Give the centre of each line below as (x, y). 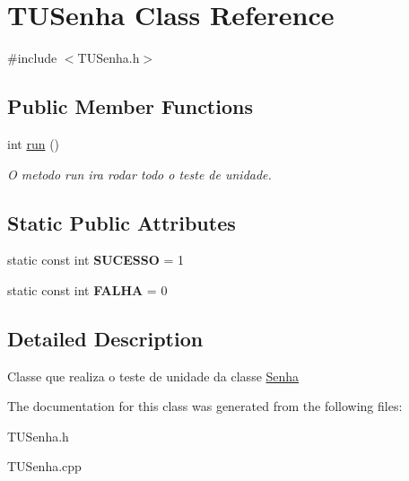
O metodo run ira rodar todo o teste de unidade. (139, 174)
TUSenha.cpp (44, 466)
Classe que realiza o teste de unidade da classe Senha (153, 376)
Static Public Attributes (122, 222)
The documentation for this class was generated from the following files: (205, 406)
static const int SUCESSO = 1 (96, 260)
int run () (34, 143)
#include (32, 58)
